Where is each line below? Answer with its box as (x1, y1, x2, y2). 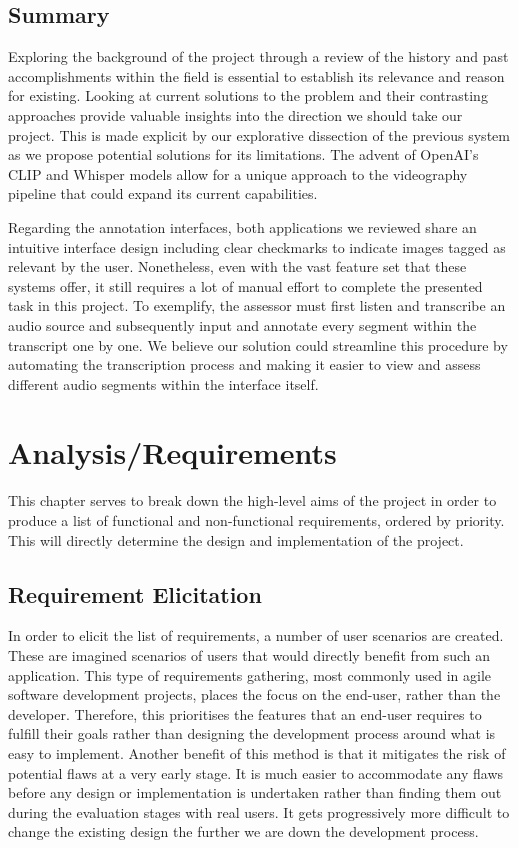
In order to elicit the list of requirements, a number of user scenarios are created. (8, 625, 504, 646)
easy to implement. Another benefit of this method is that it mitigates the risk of (8, 742, 506, 763)
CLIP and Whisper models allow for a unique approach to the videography (8, 163, 468, 184)
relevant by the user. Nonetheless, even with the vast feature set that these (8, 256, 467, 277)
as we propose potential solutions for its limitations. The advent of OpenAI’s (8, 144, 479, 165)
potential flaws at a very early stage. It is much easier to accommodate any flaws (8, 762, 504, 783)
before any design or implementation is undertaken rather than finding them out (8, 782, 502, 803)
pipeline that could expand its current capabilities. (8, 183, 318, 204)
